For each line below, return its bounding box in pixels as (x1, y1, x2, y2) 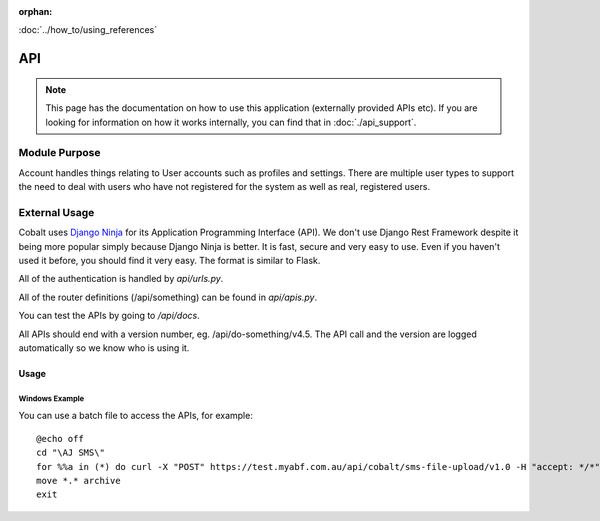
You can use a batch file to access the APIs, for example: (18, 410, 254, 422)
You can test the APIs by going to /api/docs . (18, 310, 200, 322)
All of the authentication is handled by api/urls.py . (18, 273, 224, 285)
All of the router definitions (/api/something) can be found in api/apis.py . (18, 291, 318, 303)
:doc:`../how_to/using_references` (18, 24, 158, 36)
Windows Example (18, 393, 85, 404)
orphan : (18, 6, 53, 17)
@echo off (36, 433, 84, 444)
